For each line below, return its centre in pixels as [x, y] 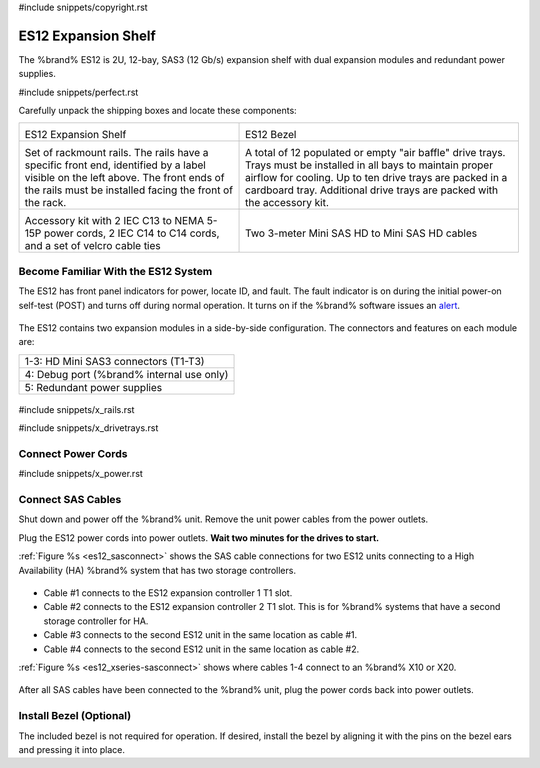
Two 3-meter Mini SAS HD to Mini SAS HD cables [361, 233]
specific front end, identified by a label [115, 165]
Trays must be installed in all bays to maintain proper [369, 165]
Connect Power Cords [73, 453]
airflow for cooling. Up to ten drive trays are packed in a [376, 178]
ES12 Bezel [271, 135]
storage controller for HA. [96, 621]
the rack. [45, 203]
